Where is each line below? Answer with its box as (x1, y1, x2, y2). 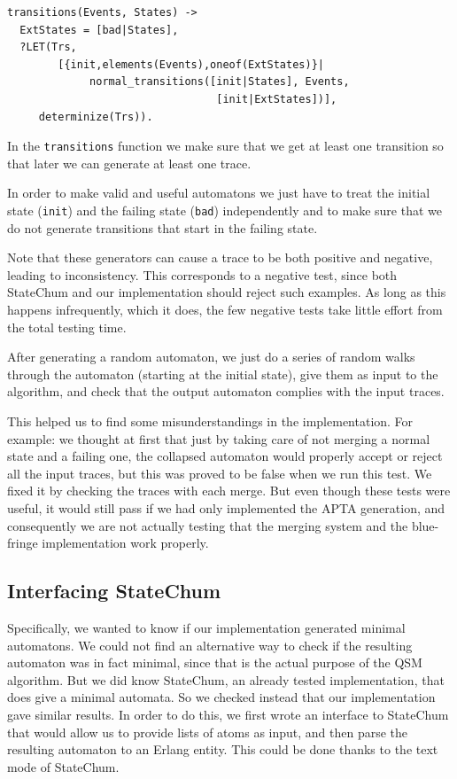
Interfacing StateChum (7, 577, 221, 604)
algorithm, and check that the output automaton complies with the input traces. (7, 382, 445, 401)
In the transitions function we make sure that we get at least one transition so (7, 136, 444, 155)
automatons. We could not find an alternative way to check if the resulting (7, 635, 413, 654)
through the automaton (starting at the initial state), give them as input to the (7, 364, 438, 383)
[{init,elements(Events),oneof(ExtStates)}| (58, 58, 324, 71)
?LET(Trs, (19, 41, 77, 54)
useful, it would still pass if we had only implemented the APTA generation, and (7, 498, 445, 517)
